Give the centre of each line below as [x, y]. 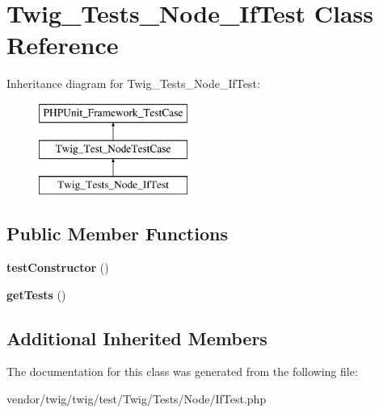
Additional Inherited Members [137, 338]
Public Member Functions [117, 234]
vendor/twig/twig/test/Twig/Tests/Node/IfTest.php [137, 399]
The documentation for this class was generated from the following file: [182, 371]
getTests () [36, 294]
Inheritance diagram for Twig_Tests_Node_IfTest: [133, 83]
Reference [63, 45]
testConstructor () [58, 267]
